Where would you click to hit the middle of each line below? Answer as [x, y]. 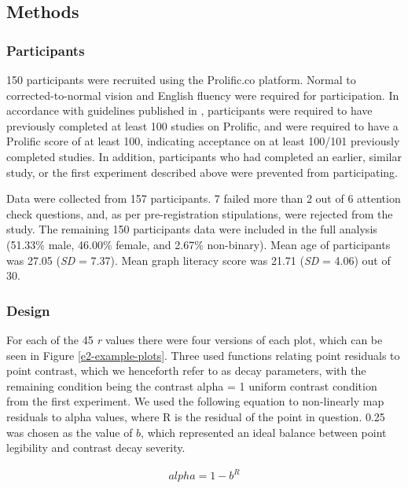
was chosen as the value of [70, 432]
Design [28, 310]
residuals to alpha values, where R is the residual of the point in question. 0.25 [196, 416]
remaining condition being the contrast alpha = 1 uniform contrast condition [192, 385]
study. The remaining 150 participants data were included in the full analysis [192, 229]
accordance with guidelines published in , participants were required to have [189, 110]
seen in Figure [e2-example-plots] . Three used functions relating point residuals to [203, 355]
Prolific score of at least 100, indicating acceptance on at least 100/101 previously [203, 141]
